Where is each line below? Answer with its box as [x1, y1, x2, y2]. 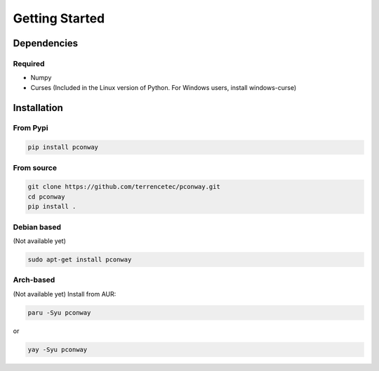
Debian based [13, 222, 62, 232]
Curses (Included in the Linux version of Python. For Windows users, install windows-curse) [30, 83, 297, 91]
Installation [13, 102, 63, 114]
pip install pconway [27, 143, 98, 151]
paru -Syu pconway [27, 308, 91, 316]
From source [13, 162, 58, 172]
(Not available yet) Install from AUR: [13, 289, 117, 298]
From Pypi [13, 123, 48, 133]
